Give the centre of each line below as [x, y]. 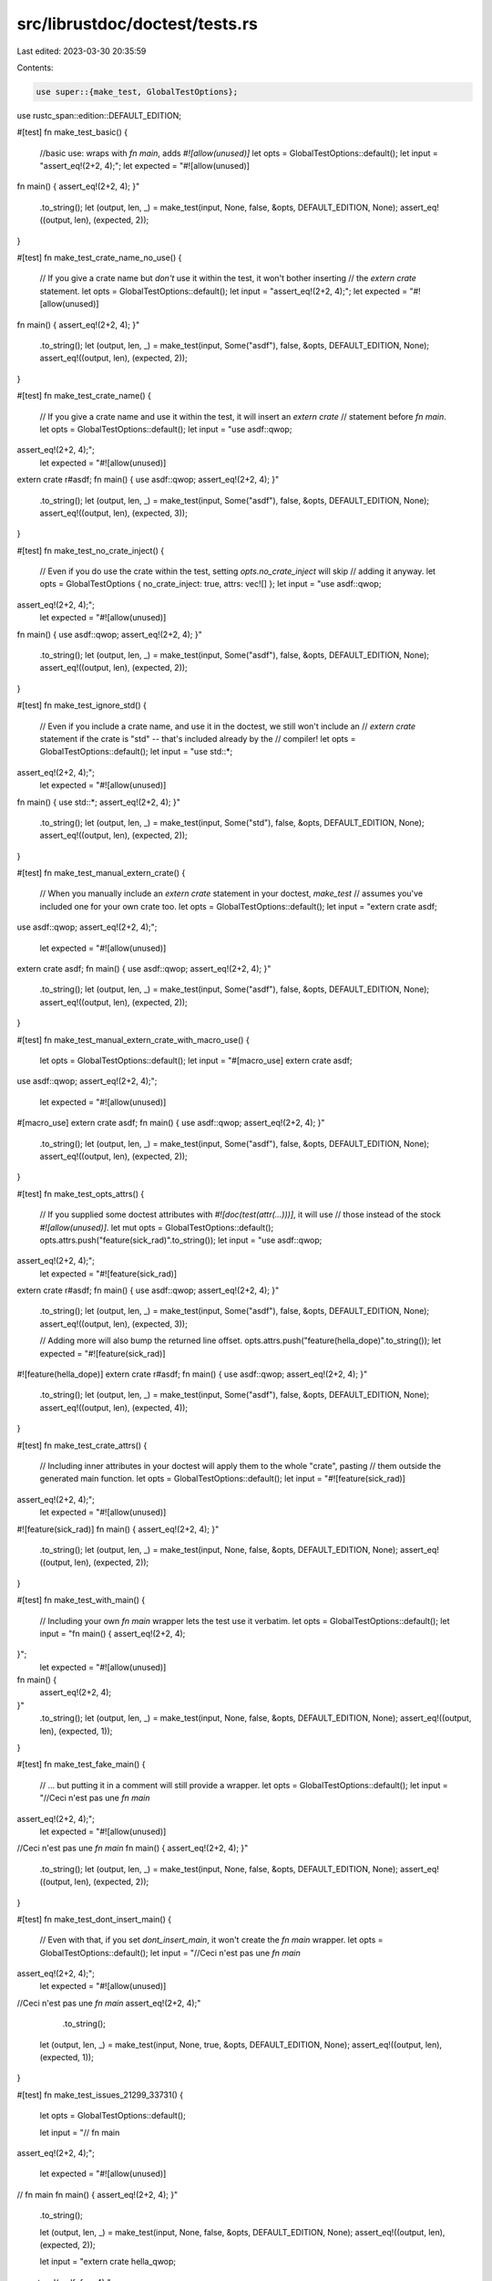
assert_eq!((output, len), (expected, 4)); [114, 1407]
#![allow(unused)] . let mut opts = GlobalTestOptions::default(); [157, 1227]
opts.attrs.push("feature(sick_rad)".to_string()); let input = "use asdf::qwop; [181, 1240]
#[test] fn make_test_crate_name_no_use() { [99, 258]
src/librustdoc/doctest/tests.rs [138, 24]
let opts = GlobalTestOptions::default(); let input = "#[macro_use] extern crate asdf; [196, 1060]
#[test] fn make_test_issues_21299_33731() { [100, 2095]
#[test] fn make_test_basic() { [72, 132]
